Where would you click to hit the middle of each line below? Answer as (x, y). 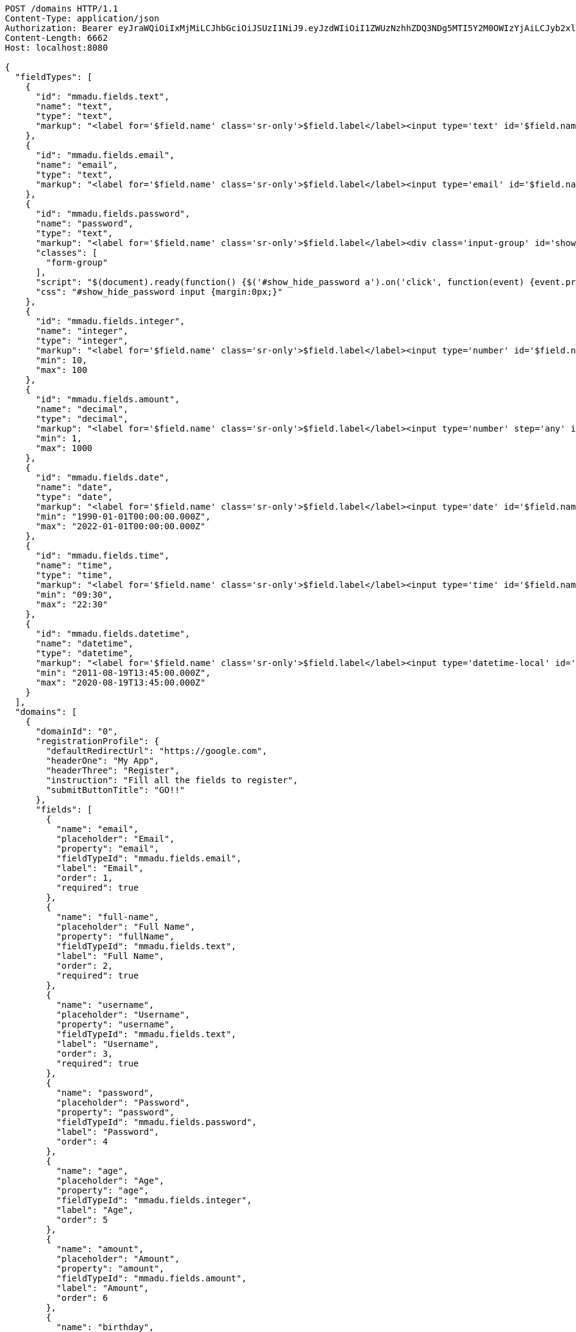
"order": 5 (82, 1220)
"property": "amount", (110, 1269)
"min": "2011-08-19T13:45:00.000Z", (123, 673)
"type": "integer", (82, 341)
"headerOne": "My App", (103, 761)
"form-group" (77, 262)
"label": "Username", (108, 1044)
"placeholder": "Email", (116, 839)
